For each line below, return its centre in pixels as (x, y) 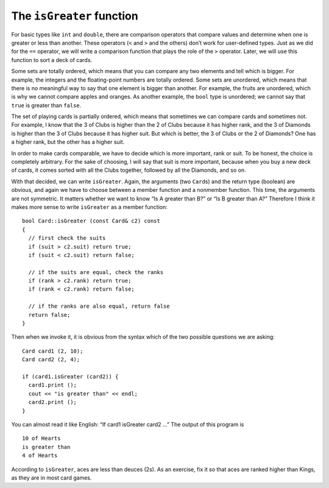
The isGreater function (75, 16)
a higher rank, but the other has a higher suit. (68, 142)
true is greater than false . (46, 105)
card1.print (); (53, 385)
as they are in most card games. (51, 478)
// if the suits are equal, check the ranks (96, 272)
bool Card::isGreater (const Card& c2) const (91, 221)
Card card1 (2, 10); (53, 351)
